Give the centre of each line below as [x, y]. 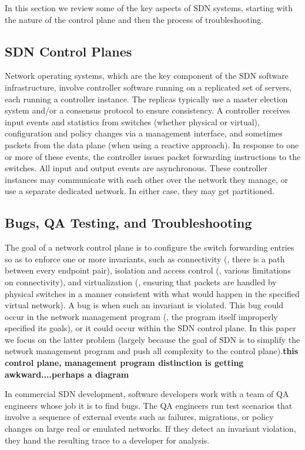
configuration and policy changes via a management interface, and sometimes [144, 133]
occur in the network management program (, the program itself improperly [141, 316]
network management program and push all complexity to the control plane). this [152, 351]
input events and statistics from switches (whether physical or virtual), [132, 121]
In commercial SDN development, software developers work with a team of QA [147, 394]
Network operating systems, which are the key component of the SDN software [147, 76]
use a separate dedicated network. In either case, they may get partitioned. [140, 191]
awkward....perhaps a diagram [67, 374]
